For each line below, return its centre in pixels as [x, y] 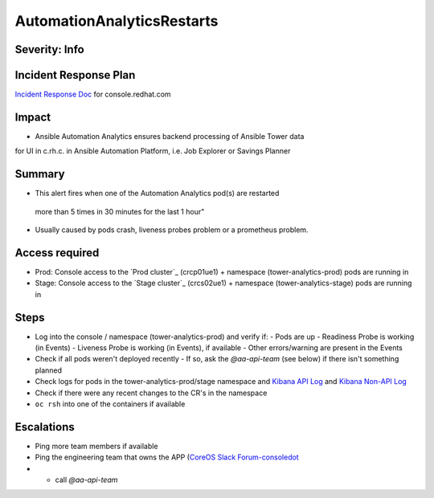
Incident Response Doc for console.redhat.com [93, 94]
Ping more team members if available [96, 446]
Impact [33, 117]
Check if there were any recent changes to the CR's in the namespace [151, 393]
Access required [57, 253]
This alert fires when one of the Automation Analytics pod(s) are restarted [157, 194]
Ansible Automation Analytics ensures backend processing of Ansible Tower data [170, 136]
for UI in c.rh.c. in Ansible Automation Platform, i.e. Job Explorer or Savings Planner [153, 151]
